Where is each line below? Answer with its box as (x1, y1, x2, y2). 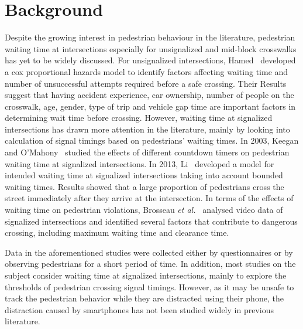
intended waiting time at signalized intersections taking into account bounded (5, 169, 283, 181)
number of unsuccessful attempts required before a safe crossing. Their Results (5, 77, 287, 89)
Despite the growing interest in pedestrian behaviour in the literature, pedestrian (5, 31, 295, 43)
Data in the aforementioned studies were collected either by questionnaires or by (5, 246, 293, 258)
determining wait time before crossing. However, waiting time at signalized (5, 111, 273, 124)
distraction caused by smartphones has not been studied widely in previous (5, 303, 274, 316)
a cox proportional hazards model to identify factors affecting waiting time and (5, 65, 288, 77)
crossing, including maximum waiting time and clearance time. (5, 226, 229, 239)
